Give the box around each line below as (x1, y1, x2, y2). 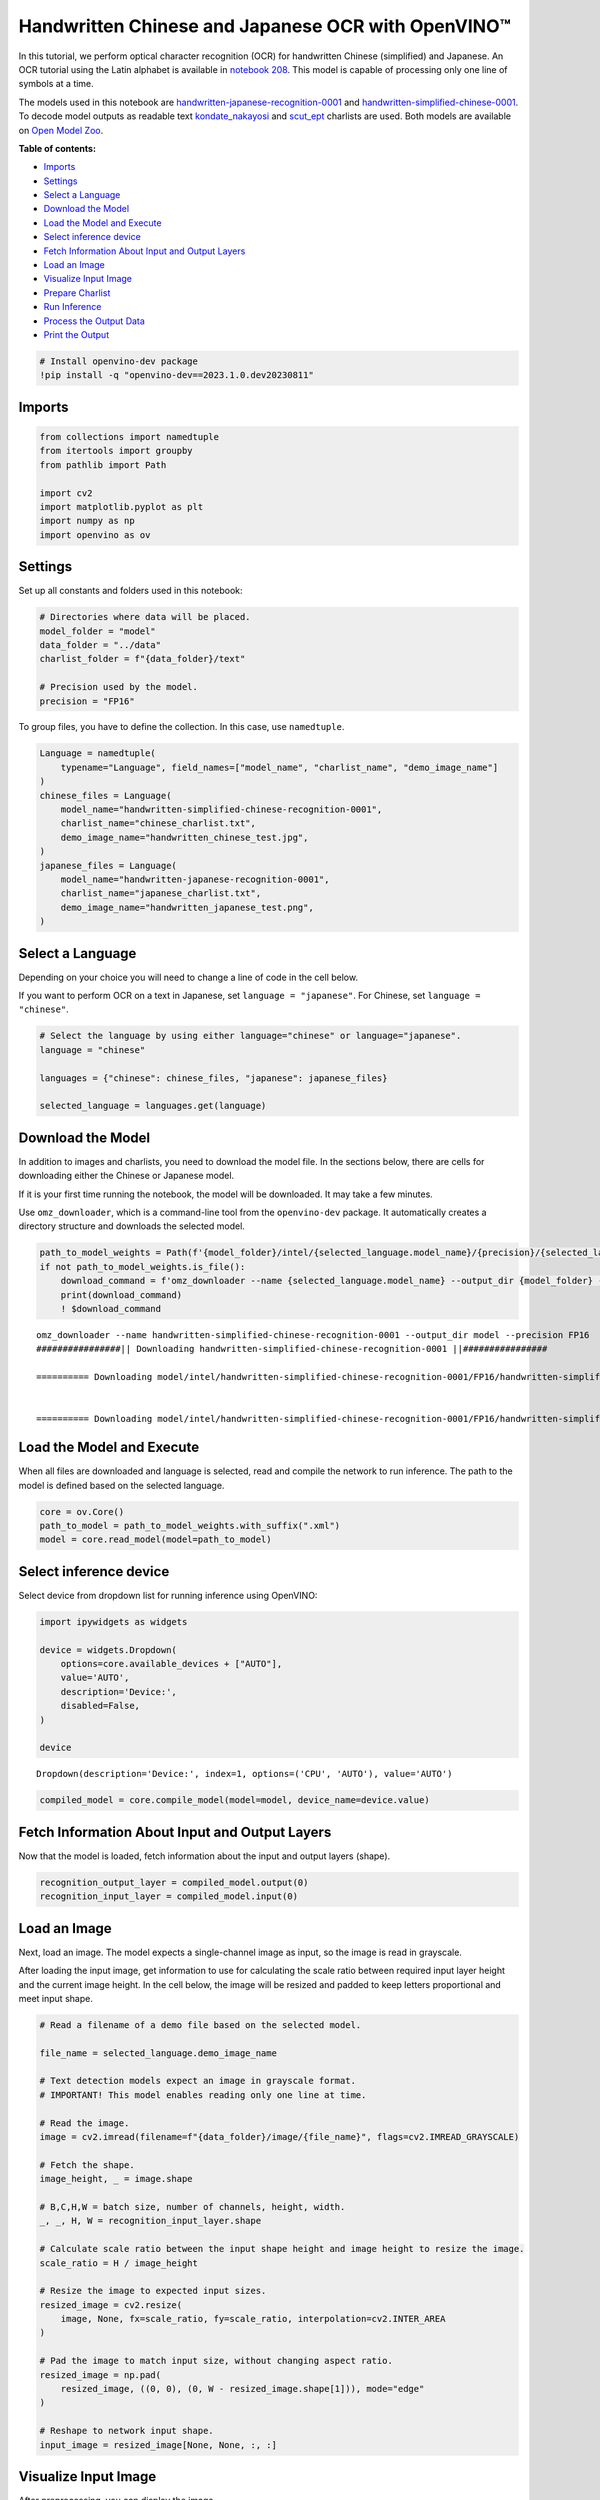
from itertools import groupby (39, 445, 194, 457)
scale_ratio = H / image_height (39, 2257, 199, 2269)
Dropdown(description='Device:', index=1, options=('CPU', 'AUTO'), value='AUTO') (36, 1768, 453, 1780)
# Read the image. (39, 2117, 130, 2129)
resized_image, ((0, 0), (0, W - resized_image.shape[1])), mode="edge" (60, 2383, 425, 2395)
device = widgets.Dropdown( (39, 1644, 177, 1655)
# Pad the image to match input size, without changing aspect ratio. (39, 2355, 394, 2367)
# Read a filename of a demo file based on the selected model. (39, 2019, 362, 2030)
